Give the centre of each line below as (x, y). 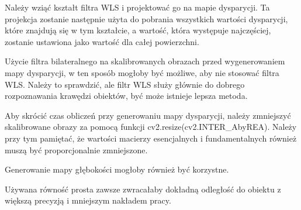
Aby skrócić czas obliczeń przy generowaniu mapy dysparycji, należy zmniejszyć (148, 115)
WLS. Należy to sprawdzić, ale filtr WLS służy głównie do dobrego (125, 84)
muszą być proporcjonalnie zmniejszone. (76, 149)
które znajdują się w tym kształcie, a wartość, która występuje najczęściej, (138, 30)
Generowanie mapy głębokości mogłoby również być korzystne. (117, 169)
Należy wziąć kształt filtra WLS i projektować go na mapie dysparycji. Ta (137, 7)
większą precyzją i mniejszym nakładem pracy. (88, 200)
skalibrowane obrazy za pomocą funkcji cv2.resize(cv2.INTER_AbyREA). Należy (151, 127)
